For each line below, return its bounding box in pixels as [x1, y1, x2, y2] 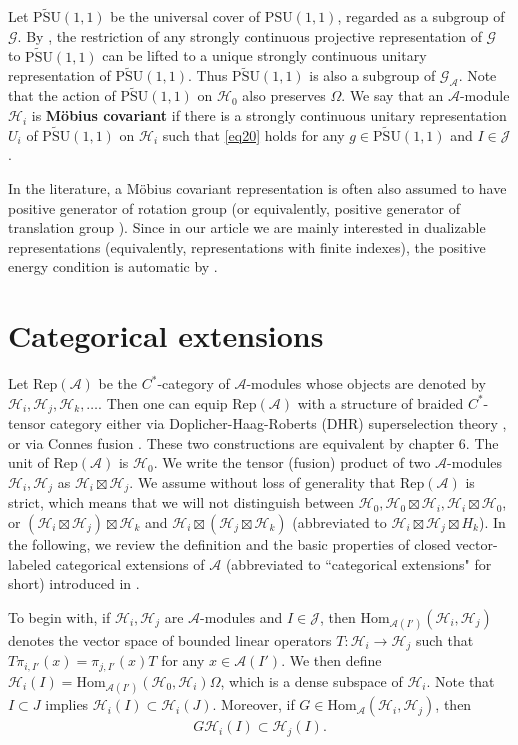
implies [45, 694, 89, 715]
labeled [8, 553, 52, 574]
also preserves [242, 85, 326, 106]
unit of [8, 452, 49, 473]
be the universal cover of [110, 6, 261, 27]
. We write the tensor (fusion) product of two [153, 452, 431, 473]
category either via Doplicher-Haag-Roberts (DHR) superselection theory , [50, 413, 507, 434]
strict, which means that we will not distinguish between [8, 492, 355, 513]
